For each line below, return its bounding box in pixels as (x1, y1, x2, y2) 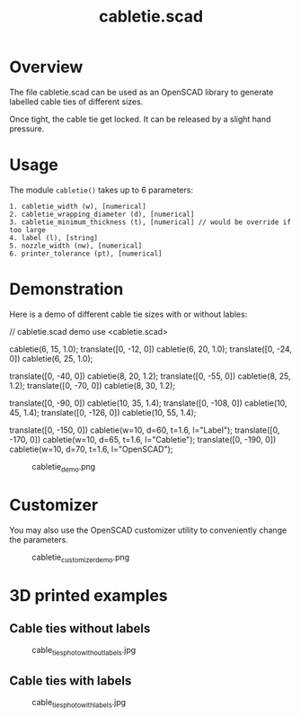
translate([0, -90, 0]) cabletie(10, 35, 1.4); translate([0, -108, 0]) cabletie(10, (9, 398, 288, 408)
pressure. (9, 123, 45, 134)
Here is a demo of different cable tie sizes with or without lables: (9, 309, 248, 319)
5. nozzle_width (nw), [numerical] (9, 241, 143, 250)
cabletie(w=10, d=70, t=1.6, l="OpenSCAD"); (9, 444, 173, 454)
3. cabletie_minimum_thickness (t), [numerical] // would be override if (9, 218, 292, 227)
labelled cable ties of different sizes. (9, 96, 144, 107)
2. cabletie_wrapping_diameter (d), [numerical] (9, 210, 195, 219)
